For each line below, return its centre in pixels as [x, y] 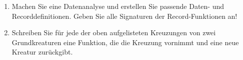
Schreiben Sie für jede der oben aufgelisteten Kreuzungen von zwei [114, 32]
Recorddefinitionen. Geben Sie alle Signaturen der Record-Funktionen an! [124, 16]
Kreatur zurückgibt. [42, 52]
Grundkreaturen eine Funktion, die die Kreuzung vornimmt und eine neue [125, 42]
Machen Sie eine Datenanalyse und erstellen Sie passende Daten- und [118, 6]
